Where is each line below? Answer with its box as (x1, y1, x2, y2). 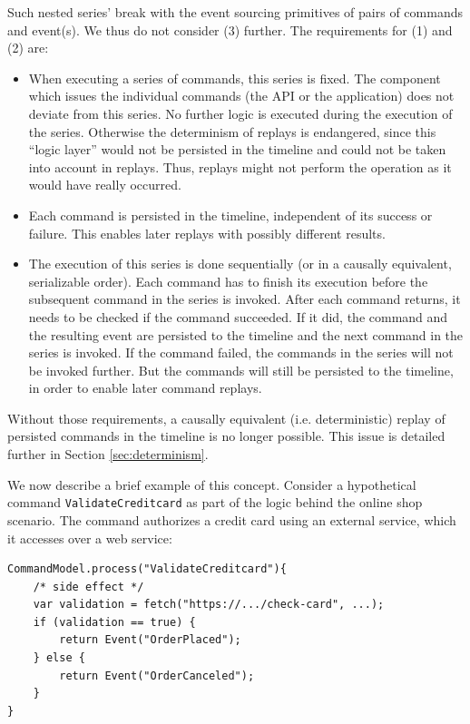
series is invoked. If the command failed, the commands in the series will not (28, 343, 454, 362)
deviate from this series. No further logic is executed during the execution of (28, 103, 453, 122)
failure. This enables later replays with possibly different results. (28, 223, 386, 242)
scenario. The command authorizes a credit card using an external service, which (7, 510, 456, 529)
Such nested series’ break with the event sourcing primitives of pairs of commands (7, 3, 463, 21)
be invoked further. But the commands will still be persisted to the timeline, (28, 360, 454, 379)
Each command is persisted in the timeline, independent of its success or (28, 205, 433, 224)
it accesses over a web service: (7, 528, 172, 547)
